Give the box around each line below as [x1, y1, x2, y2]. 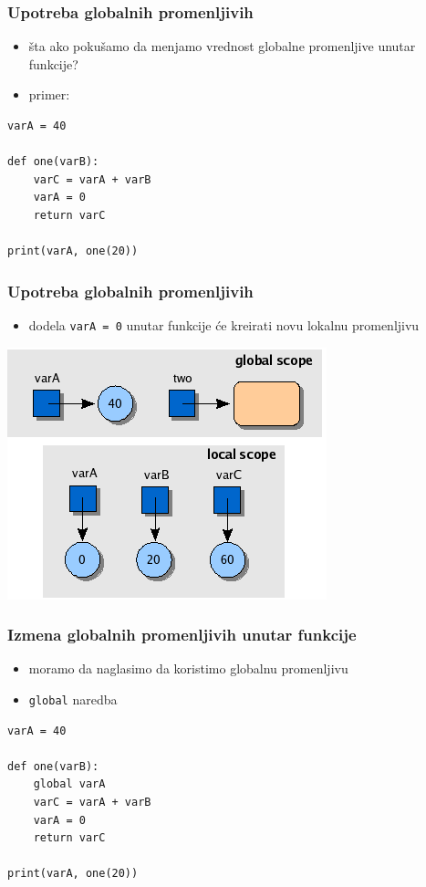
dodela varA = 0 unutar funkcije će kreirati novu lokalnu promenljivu [28, 315, 420, 334]
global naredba [28, 690, 118, 709]
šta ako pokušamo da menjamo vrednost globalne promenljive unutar [28, 37, 416, 56]
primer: [28, 85, 70, 104]
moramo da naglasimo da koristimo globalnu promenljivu [28, 659, 348, 678]
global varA [33, 777, 106, 791]
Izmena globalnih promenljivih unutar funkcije [7, 623, 357, 646]
